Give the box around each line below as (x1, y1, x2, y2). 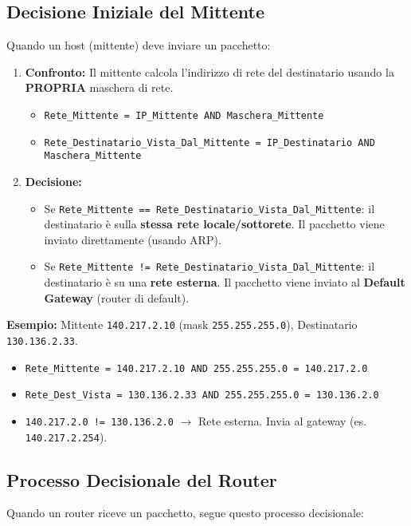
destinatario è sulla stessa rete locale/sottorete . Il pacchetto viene (44, 216, 385, 232)
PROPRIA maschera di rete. (25, 79, 174, 96)
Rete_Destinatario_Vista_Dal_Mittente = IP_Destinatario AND (44, 136, 375, 148)
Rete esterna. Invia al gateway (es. (198, 412, 367, 429)
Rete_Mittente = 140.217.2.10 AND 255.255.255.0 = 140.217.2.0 (25, 362, 368, 374)
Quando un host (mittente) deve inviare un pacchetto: (6, 37, 271, 53)
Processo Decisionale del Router (6, 467, 277, 492)
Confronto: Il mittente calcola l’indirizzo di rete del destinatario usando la (25, 63, 394, 80)
